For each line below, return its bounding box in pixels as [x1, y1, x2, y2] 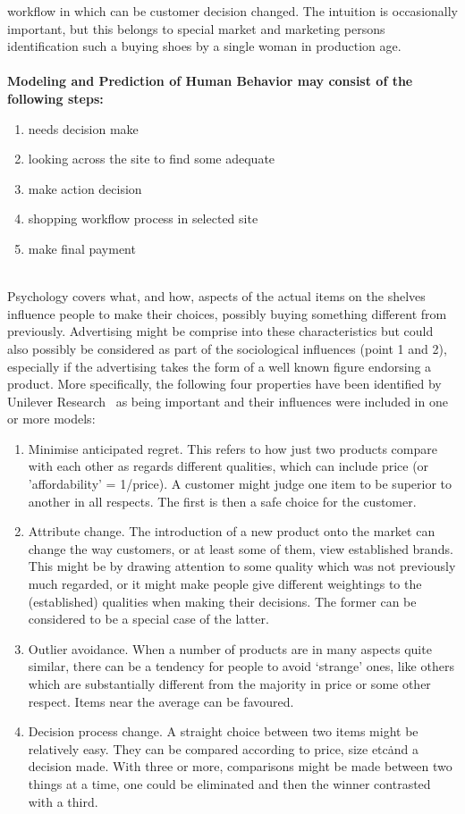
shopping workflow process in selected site [28, 209, 258, 228]
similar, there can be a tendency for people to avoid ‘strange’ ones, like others [28, 657, 454, 676]
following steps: [7, 88, 104, 107]
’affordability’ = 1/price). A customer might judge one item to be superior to [28, 474, 452, 493]
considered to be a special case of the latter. [28, 609, 269, 628]
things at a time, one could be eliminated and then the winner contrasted [28, 774, 431, 793]
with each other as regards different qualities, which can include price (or [28, 457, 429, 475]
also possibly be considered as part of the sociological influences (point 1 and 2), [7, 339, 447, 357]
